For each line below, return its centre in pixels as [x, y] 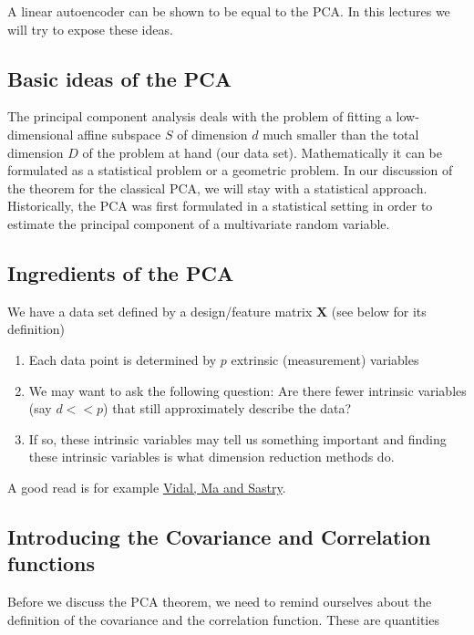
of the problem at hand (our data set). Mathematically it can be [262, 152]
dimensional [41, 134]
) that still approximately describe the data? [227, 408]
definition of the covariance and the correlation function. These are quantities [223, 619]
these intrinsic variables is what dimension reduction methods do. [211, 457]
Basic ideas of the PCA [120, 78]
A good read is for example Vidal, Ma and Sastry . [147, 487]
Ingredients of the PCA [121, 272]
